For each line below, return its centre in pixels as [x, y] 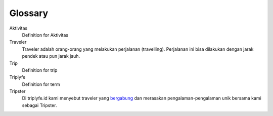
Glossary [29, 13]
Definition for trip [40, 70]
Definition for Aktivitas [45, 35]
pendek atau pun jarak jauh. [51, 56]
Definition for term [41, 84]
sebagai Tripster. [39, 105]
